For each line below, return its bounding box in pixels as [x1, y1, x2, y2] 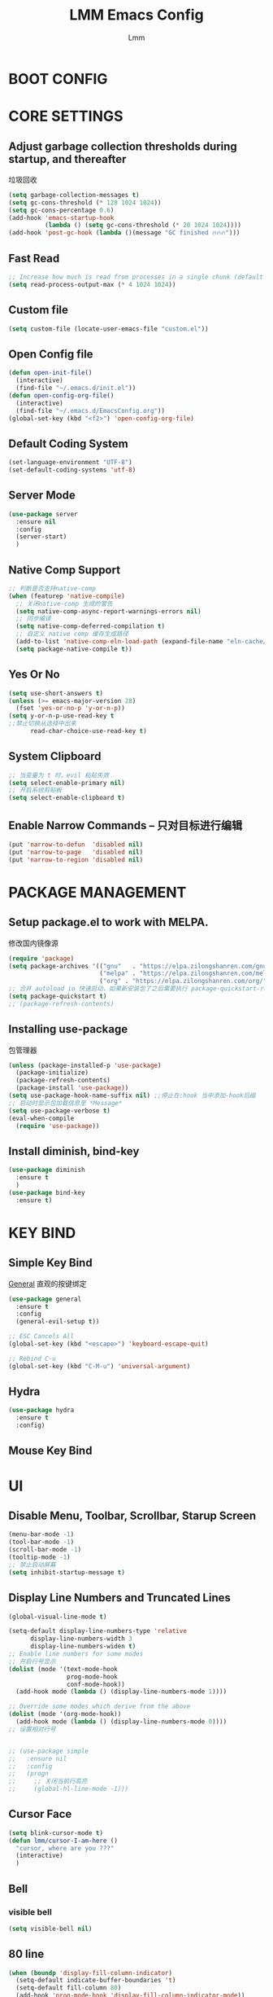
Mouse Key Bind [8, 1444, 93, 1458]
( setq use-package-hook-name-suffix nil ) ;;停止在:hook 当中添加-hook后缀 [8, 1091, 256, 1100]
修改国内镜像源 [8, 938, 58, 948]
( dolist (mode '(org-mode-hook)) [8, 1710, 122, 1718]
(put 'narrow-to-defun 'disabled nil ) [8, 840, 144, 849]
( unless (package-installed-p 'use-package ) [8, 1061, 162, 1069]
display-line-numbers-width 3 [29, 1635, 132, 1643]
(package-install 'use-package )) [15, 1084, 129, 1092]
